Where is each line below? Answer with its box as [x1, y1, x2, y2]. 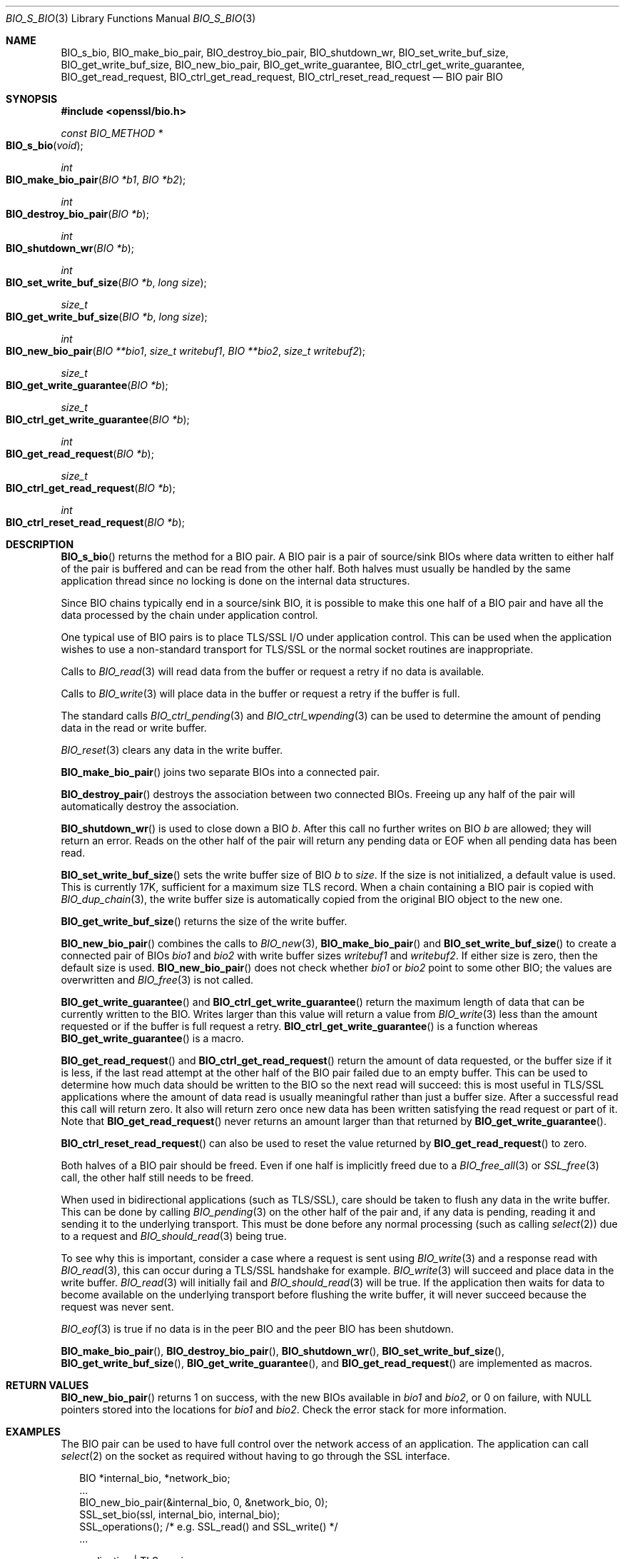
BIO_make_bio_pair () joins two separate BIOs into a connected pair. [61, 766, 380, 778]
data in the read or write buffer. [61, 722, 207, 734]
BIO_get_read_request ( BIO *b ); [6, 448, 154, 460]
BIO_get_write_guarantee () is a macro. [61, 1032, 244, 1044]
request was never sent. [61, 1301, 174, 1313]
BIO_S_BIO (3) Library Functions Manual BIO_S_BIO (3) [6, 12, 256, 24]
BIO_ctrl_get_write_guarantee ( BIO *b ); [6, 413, 190, 425]
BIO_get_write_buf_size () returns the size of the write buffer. [61, 915, 347, 927]
